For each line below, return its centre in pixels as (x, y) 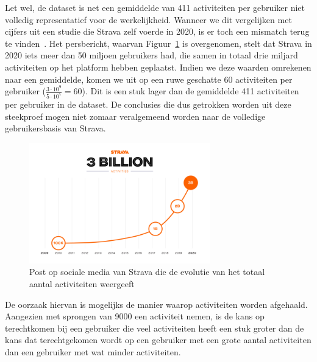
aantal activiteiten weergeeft (82, 283)
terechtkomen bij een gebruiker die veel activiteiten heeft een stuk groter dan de (155, 328)
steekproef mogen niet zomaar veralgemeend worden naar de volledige (135, 116)
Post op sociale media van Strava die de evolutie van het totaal (147, 272)
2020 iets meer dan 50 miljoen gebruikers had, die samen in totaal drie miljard (151, 55)
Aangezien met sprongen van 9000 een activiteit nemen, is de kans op (135, 316)
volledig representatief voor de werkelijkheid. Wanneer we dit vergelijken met (148, 19)
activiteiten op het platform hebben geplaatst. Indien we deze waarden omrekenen (158, 67)
